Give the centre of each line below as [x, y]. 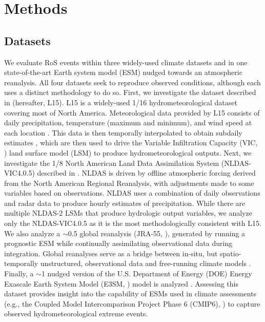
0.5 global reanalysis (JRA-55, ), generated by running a [157, 233]
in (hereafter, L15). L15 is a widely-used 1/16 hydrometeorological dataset [121, 102]
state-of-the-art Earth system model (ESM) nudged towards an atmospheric [123, 72]
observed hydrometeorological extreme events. [76, 314]
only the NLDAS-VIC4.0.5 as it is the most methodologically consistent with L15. [133, 223]
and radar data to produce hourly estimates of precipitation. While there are [125, 203]
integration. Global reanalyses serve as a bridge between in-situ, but [111, 253]
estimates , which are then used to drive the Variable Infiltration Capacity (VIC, [131, 143]
